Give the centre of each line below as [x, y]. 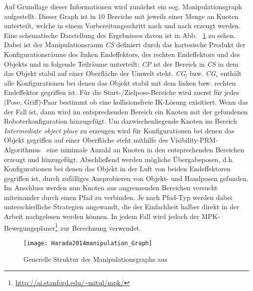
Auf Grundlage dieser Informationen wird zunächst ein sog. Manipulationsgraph [123, 6]
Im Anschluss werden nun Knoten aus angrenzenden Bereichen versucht [111, 188]
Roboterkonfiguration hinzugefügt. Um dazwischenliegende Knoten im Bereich [120, 121]
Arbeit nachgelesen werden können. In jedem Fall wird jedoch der [102, 216]
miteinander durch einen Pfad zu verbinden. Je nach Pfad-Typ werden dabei [118, 197]
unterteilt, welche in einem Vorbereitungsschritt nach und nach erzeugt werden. [122, 26]
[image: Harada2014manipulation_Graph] [88, 243]
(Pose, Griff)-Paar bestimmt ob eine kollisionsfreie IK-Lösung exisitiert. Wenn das [126, 101]
